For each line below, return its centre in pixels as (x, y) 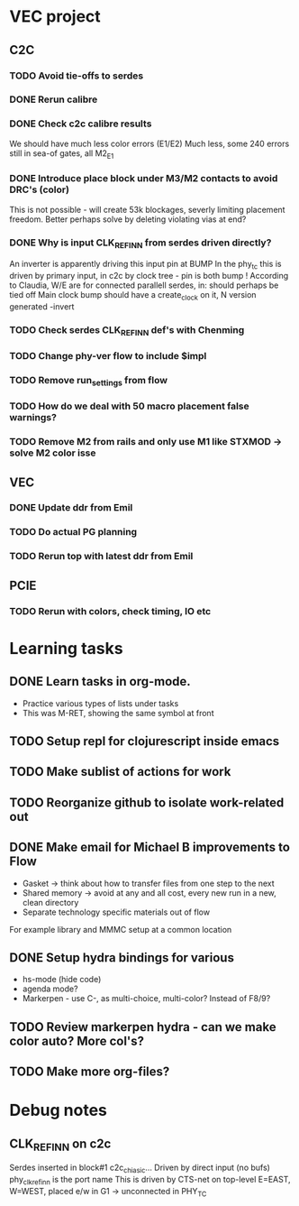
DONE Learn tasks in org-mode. (100, 681)
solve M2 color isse (53, 453)
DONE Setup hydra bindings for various (122, 957)
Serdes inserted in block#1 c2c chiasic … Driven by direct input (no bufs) (140, 1169)
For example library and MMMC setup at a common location (121, 929)
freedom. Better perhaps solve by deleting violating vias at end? (128, 219)
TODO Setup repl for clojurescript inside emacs (145, 741)
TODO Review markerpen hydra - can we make (143, 1027)
